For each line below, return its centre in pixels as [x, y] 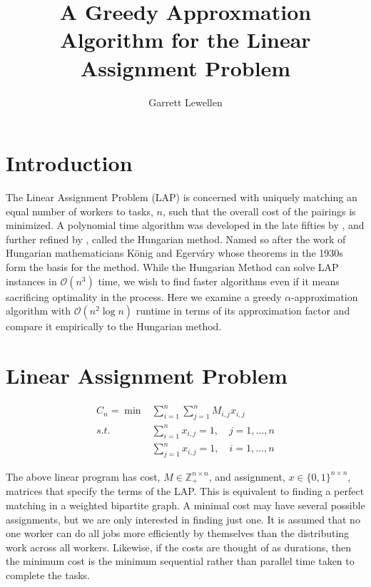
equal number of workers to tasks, [80, 211]
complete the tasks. [48, 575]
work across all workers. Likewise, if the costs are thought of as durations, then [179, 547]
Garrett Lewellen [185, 102]
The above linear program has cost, [83, 476]
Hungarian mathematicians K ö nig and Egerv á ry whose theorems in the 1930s [174, 253]
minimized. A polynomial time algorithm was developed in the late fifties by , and [185, 225]
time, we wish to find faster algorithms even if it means [219, 281]
